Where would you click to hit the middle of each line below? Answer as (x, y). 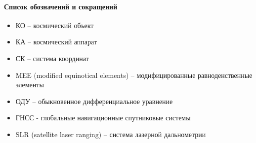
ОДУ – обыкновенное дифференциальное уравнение (94, 101)
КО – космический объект (55, 25)
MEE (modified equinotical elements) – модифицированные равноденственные (134, 75)
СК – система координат (52, 58)
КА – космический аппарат (56, 42)
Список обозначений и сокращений (61, 6)
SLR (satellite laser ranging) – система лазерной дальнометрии (111, 134)
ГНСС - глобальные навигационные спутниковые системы (103, 118)
